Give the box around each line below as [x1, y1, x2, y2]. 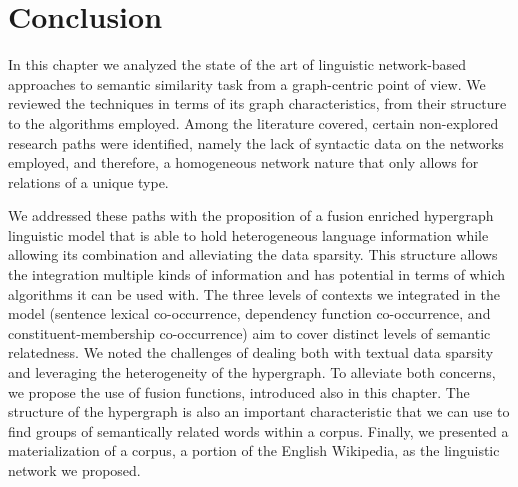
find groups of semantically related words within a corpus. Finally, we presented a [8, 420, 509, 441]
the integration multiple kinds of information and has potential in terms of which [8, 264, 506, 285]
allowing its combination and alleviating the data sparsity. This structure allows [8, 244, 498, 265]
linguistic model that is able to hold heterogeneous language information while [8, 224, 489, 245]
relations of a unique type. [8, 171, 169, 192]
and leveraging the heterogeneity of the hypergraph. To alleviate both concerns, [8, 362, 496, 383]
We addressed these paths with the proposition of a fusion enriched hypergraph [8, 205, 494, 226]
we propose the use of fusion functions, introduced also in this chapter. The [8, 381, 470, 402]
